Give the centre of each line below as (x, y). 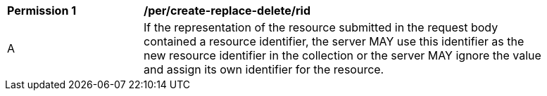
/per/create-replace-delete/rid (227, 11)
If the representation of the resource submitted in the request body (321, 27)
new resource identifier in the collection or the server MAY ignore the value (342, 55)
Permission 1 (42, 11)
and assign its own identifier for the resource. (264, 69)
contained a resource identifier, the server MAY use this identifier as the (334, 41)
